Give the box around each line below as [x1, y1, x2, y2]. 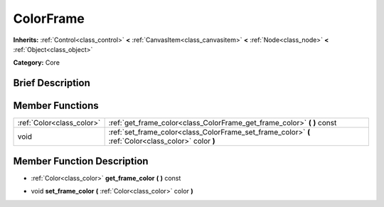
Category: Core [13, 58, 60, 67]
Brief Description [13, 77, 90, 89]
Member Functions [13, 100, 99, 112]
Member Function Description [13, 155, 149, 167]
